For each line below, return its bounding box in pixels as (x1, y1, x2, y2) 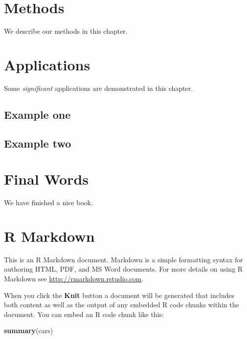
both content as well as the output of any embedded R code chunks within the (4, 299, 239, 310)
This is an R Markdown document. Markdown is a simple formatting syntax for (4, 254, 243, 264)
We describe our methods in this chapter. (4, 26, 128, 36)
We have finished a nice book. (4, 197, 93, 208)
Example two (4, 135, 71, 150)
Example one (4, 106, 71, 122)
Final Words (4, 169, 89, 189)
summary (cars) (4, 325, 53, 336)
